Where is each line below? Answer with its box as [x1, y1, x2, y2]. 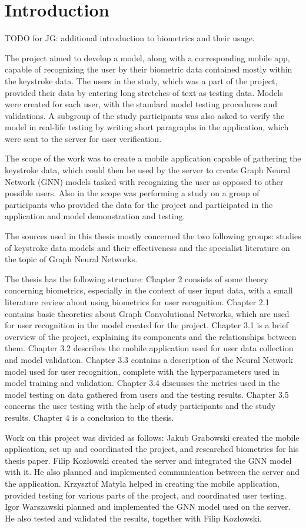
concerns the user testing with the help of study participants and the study [5, 400, 276, 412]
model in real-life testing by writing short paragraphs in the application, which [5, 121, 289, 133]
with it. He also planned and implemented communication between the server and [5, 466, 300, 478]
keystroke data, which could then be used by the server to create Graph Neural [5, 164, 291, 176]
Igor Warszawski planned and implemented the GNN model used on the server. [5, 500, 291, 513]
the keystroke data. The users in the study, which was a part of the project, [5, 74, 278, 87]
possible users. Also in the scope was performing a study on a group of [5, 187, 260, 199]
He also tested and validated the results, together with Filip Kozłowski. [5, 511, 262, 524]
